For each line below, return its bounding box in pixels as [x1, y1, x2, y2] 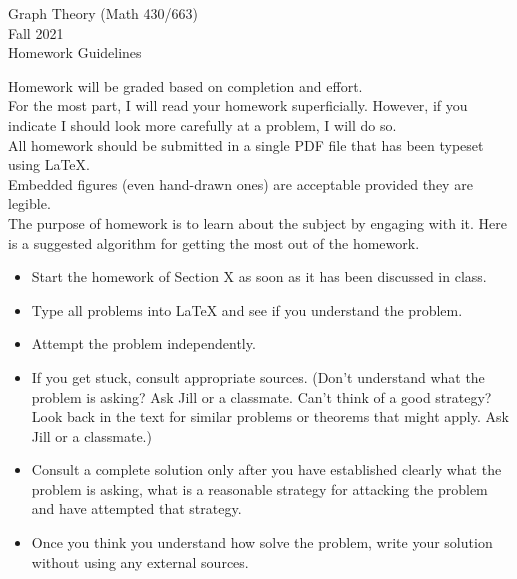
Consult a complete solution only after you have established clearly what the [31, 459, 502, 480]
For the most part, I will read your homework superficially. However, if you [8, 95, 468, 116]
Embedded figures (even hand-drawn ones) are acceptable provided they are [8, 173, 473, 194]
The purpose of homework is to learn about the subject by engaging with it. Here [8, 212, 507, 233]
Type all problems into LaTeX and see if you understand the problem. [31, 299, 463, 320]
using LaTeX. [8, 154, 90, 175]
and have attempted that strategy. [31, 498, 242, 519]
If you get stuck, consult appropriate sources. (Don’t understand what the [31, 366, 485, 387]
